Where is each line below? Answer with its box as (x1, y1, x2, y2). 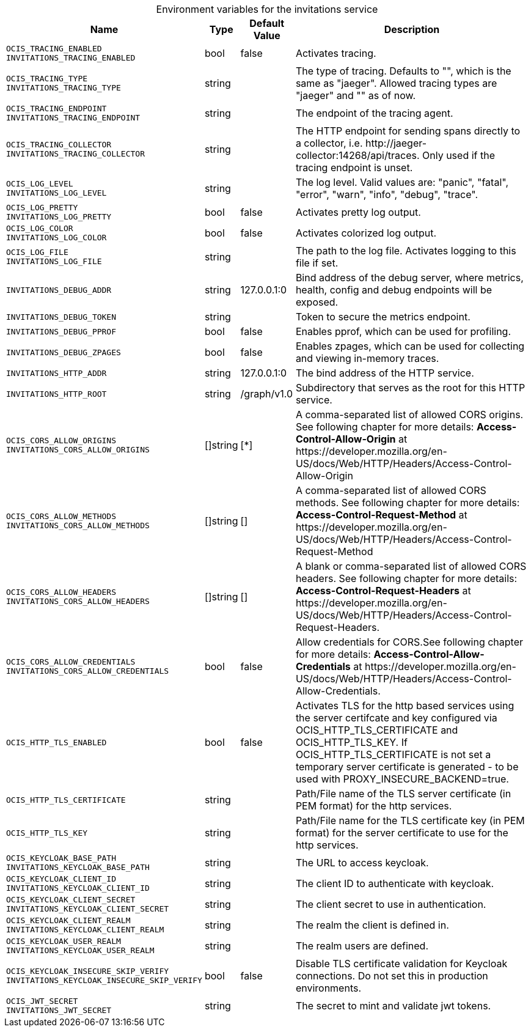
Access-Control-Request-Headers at (295, 584, 471, 597)
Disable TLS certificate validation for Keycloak (295, 957, 508, 970)
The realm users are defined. (295, 940, 428, 952)
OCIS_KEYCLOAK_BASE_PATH (6, 853, 117, 863)
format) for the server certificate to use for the (295, 827, 508, 839)
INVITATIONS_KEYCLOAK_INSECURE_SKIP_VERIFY (6, 976, 202, 985)
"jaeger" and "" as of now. (295, 89, 416, 101)
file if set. (295, 257, 339, 269)
